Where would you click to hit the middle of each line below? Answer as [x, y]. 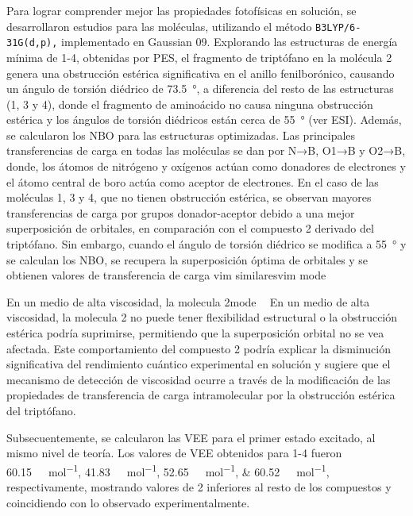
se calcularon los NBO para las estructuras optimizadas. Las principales [181, 135]
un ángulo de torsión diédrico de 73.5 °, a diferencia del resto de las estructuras [200, 89]
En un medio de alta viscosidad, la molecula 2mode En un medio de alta [188, 301]
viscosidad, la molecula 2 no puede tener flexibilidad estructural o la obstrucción [202, 317]
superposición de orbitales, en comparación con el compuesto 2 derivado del [190, 228]
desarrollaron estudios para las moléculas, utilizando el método [159, 26]
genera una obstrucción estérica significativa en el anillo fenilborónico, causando [201, 73]
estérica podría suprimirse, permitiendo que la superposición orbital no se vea [195, 333]
